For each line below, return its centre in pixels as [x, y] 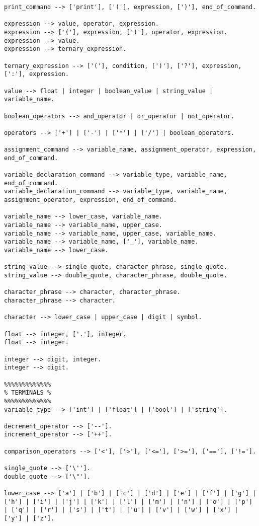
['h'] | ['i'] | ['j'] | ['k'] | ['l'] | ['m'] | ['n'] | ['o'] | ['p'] [128, 502]
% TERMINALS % [28, 393]
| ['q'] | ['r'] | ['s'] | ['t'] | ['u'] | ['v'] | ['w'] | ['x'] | [121, 510]
